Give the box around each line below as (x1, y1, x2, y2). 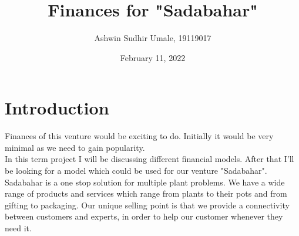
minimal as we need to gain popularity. (5, 141, 145, 153)
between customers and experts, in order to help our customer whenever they (5, 210, 283, 222)
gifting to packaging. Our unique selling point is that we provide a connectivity (5, 198, 290, 211)
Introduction (5, 96, 109, 120)
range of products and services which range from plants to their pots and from (5, 187, 287, 200)
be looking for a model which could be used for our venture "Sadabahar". (5, 164, 267, 177)
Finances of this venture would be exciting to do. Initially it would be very (5, 130, 274, 142)
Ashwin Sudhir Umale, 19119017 (94, 32, 211, 44)
